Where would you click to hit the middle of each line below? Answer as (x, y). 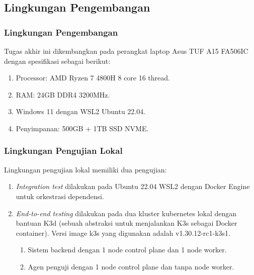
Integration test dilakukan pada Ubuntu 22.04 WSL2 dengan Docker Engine (133, 186)
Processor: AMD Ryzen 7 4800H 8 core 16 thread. (93, 78)
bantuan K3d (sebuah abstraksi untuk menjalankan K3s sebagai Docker (126, 223)
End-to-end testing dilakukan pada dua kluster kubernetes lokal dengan (126, 213)
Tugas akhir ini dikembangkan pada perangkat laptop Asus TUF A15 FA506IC (126, 51)
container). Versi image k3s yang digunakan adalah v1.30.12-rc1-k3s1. (123, 233)
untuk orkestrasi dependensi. (60, 196)
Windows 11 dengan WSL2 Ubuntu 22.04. (81, 111)
